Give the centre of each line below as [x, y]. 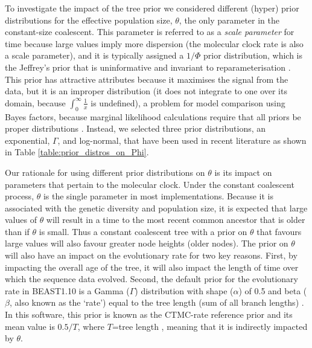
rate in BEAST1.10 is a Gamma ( [67, 290]
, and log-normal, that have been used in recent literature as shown [182, 140]
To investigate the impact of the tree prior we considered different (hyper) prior [152, 8]
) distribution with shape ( [184, 290]
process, [20, 196]
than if [17, 231]
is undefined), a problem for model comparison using [188, 102]
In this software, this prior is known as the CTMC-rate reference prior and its [149, 314]
